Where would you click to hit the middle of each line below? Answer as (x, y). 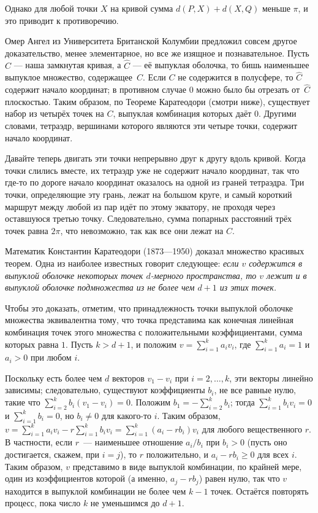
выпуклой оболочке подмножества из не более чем (100, 287)
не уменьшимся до (125, 503)
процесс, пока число (43, 503)
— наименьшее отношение (133, 442)
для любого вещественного (252, 429)
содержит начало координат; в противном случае (96, 89)
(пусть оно (267, 442)
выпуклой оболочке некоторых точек (74, 275)
